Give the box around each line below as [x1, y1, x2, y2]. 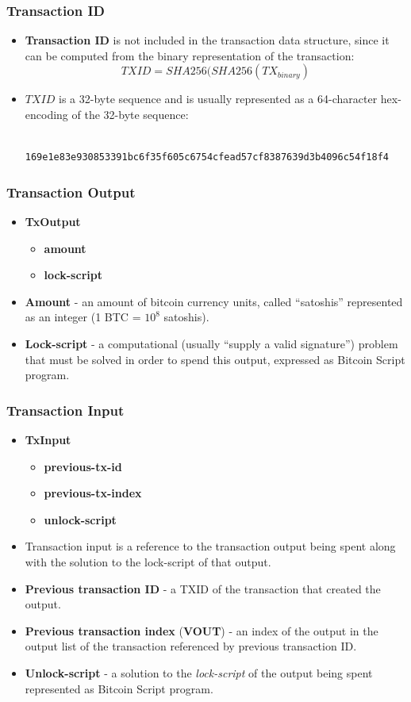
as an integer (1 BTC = [25, 309, 141, 325]
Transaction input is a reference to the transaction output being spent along [25, 538, 396, 554]
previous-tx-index [44, 485, 142, 501]
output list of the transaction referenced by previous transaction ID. [25, 638, 357, 654]
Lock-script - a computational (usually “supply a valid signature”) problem [25, 335, 398, 351]
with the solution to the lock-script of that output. [25, 553, 271, 570]
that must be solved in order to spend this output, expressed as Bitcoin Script [25, 351, 405, 367]
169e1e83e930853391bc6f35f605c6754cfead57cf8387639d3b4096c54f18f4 [25, 152, 389, 163]
